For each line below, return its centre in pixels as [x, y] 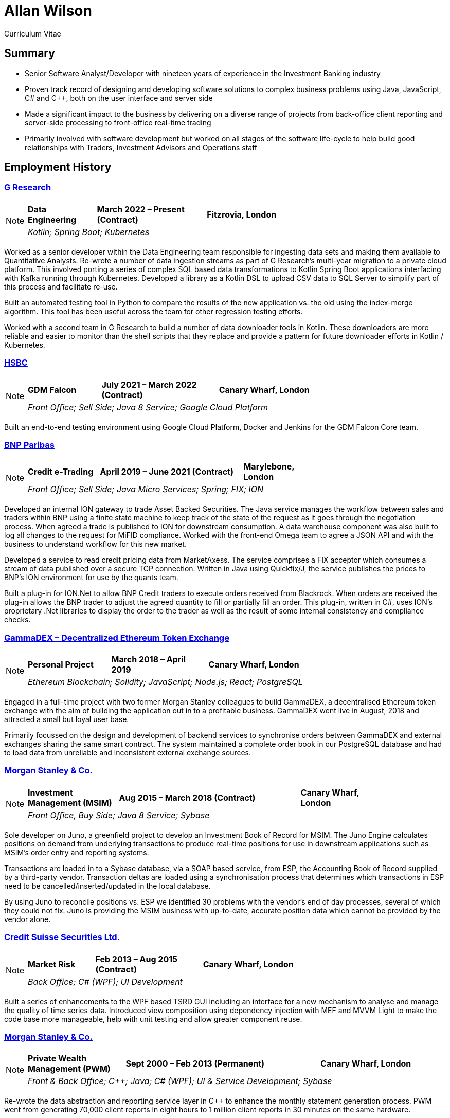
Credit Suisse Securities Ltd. [62, 937]
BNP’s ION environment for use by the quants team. [91, 578]
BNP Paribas [29, 445]
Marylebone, [269, 467]
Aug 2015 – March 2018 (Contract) [187, 797]
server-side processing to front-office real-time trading [118, 122]
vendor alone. [28, 919]
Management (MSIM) [70, 803]
